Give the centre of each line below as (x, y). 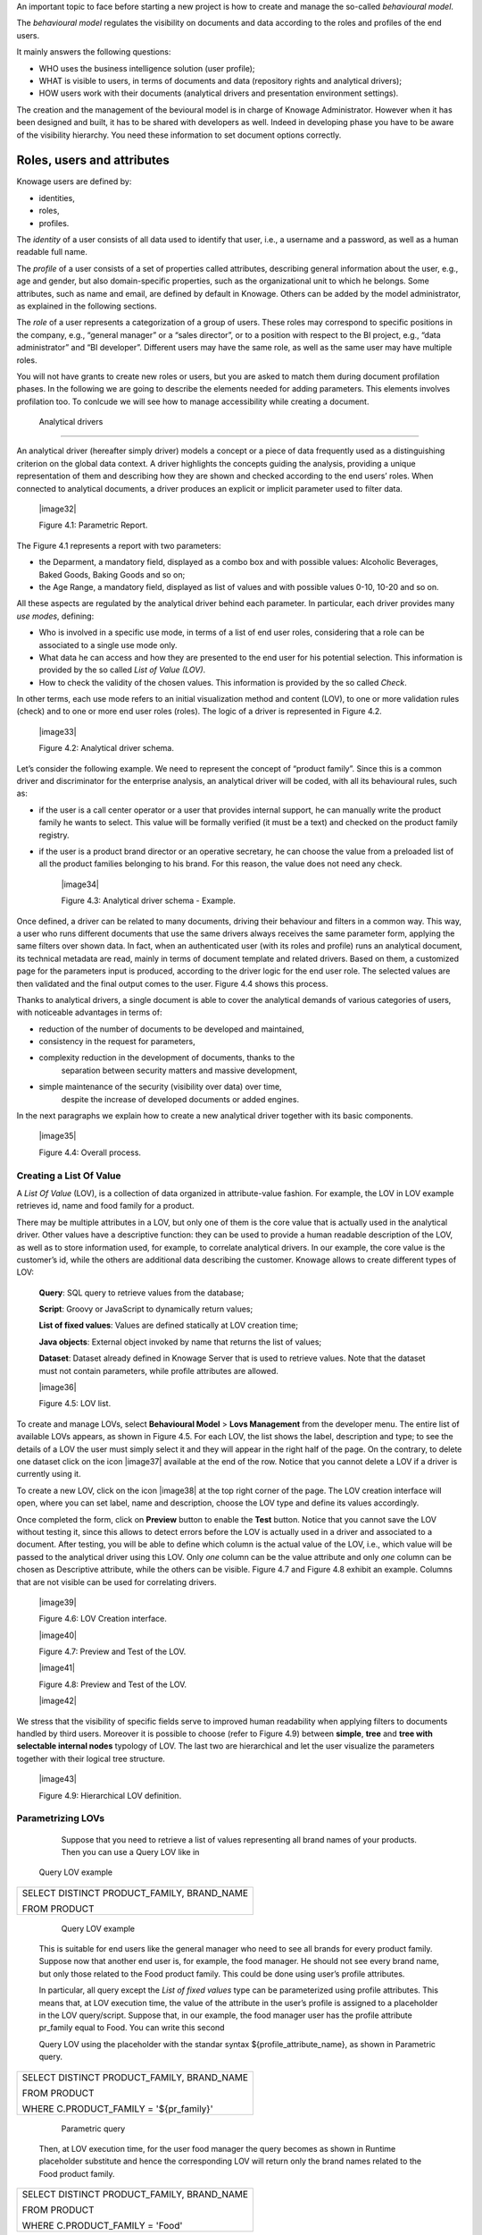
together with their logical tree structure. (91, 1758)
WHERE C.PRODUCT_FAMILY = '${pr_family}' (117, 2108)
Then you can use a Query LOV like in (130, 1851)
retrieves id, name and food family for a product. (106, 1206)
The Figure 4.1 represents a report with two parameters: (119, 545)
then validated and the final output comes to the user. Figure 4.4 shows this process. (172, 983)
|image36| (58, 1387)
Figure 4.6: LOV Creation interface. (103, 1619)
